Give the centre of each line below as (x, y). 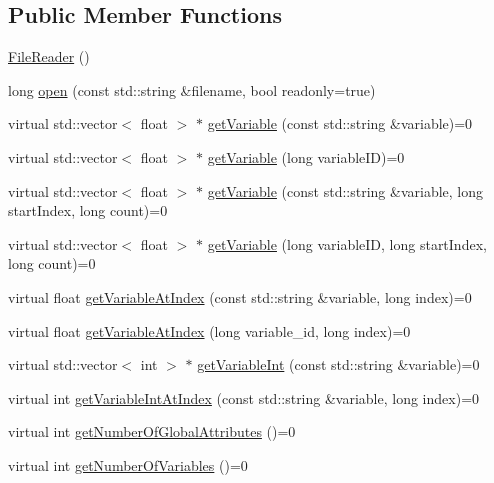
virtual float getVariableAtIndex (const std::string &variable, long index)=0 (240, 296)
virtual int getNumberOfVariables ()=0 (128, 464)
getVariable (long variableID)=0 (306, 156)
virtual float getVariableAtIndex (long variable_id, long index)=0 (209, 330)
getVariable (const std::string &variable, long (345, 190)
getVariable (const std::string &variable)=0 (340, 123)
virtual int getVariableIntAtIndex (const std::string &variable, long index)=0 (244, 397)
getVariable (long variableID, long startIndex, (347, 243)
